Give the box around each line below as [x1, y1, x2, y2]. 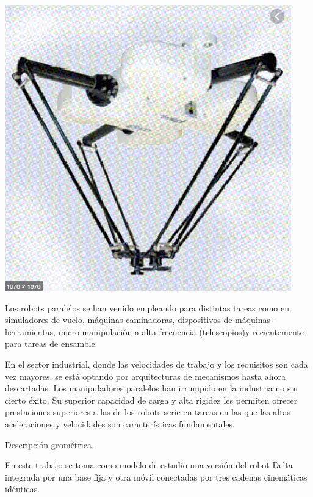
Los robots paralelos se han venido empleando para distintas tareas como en [5, 301, 289, 314]
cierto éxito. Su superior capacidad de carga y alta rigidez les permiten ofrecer [5, 393, 298, 406]
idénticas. [5, 482, 40, 495]
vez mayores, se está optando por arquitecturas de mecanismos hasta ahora [5, 369, 286, 382]
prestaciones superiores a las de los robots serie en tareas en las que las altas [5, 405, 291, 418]
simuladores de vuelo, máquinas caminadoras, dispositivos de [5, 313, 232, 326]
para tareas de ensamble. [5, 337, 98, 350]
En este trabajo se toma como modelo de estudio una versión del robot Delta [5, 459, 293, 471]
